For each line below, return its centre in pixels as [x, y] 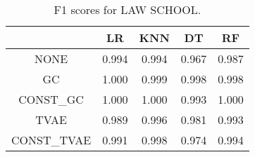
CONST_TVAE [51, 140]
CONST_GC [51, 99]
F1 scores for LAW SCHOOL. [127, 9]
